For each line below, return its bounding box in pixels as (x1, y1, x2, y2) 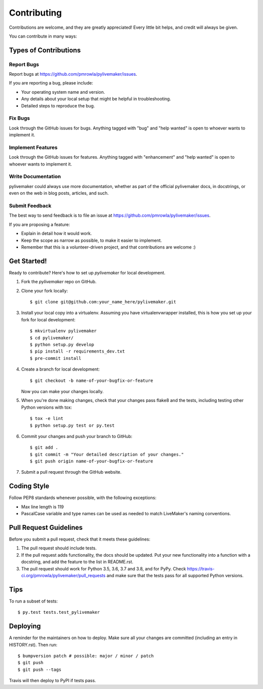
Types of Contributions (9, 46, 81, 54)
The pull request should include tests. (21, 545, 97, 551)
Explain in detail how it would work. (21, 230, 92, 236)
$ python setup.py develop (30, 342, 94, 347)
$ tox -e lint (30, 416, 63, 421)
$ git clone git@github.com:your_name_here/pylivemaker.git (30, 299, 176, 305)
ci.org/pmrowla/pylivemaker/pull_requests (21, 573, 106, 578)
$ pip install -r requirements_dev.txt (30, 349, 125, 354)
